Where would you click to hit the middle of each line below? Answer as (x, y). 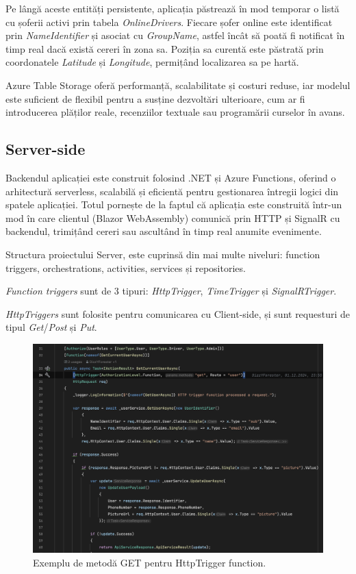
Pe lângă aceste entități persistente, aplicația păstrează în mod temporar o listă (173, 8)
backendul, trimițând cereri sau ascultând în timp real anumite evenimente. (164, 231)
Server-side (46, 149)
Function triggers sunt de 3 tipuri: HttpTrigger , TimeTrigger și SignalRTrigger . (171, 291)
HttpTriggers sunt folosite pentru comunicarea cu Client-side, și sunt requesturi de (178, 313)
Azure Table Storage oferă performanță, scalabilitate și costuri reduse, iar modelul (178, 85)
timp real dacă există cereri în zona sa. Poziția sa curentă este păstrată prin (165, 48)
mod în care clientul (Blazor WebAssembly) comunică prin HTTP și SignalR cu (173, 217)
